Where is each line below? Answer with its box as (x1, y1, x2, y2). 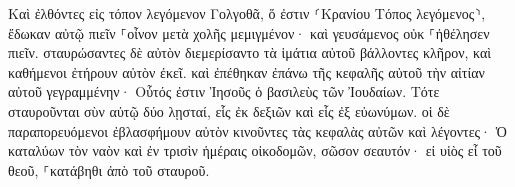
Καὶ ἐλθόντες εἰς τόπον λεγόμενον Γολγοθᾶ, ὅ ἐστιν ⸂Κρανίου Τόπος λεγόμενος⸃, (8, 3, 486, 23)
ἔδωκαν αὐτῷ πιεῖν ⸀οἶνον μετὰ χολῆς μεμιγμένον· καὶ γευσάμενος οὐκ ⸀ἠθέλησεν (8, 22, 490, 43)
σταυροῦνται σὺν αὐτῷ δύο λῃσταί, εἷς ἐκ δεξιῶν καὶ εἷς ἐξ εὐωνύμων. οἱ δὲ (8, 100, 450, 121)
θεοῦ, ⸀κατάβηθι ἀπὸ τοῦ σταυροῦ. (8, 159, 210, 180)
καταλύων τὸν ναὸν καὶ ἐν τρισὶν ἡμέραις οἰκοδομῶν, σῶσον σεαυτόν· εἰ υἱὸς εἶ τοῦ (8, 140, 502, 161)
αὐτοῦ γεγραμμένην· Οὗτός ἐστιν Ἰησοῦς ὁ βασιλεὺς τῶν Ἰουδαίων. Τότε (8, 81, 440, 102)
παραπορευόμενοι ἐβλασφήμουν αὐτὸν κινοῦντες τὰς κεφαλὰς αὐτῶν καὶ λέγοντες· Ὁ (8, 120, 507, 141)
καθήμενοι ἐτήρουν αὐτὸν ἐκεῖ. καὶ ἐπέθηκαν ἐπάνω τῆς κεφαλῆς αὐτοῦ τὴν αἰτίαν (8, 61, 485, 82)
